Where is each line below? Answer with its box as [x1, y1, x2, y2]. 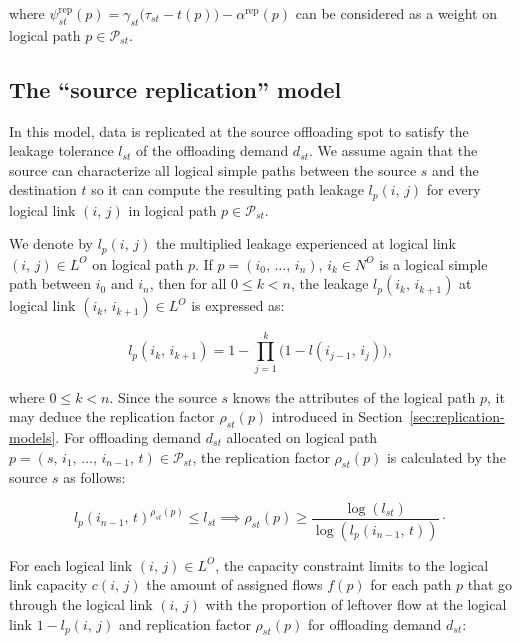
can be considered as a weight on [295, 3, 497, 23]
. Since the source [109, 386, 217, 407]
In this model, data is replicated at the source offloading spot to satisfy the [9, 120, 469, 141]
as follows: [63, 467, 126, 488]
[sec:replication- [409, 406, 505, 427]
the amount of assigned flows [146, 574, 323, 595]
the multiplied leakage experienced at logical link [155, 233, 456, 254]
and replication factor [118, 613, 251, 634]
